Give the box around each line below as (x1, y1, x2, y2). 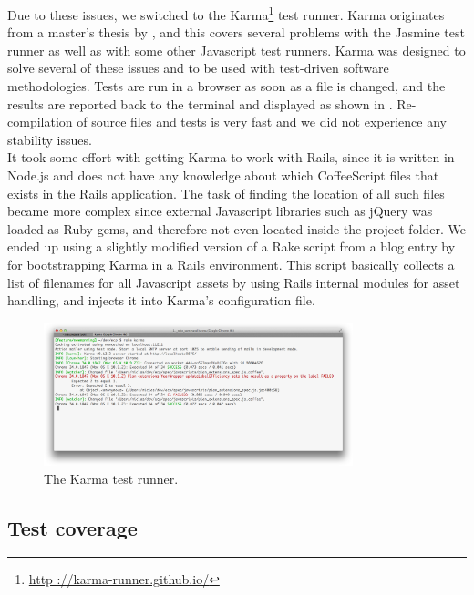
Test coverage (7, 513, 138, 541)
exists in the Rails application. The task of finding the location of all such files (7, 183, 445, 202)
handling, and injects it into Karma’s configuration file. (7, 291, 315, 310)
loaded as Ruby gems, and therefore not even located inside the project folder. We (7, 219, 467, 238)
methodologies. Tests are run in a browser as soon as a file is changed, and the (7, 77, 446, 96)
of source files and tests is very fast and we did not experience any (77, 112, 447, 131)
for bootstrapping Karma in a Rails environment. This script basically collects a (7, 254, 455, 273)
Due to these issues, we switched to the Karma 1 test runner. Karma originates (7, 3, 445, 24)
